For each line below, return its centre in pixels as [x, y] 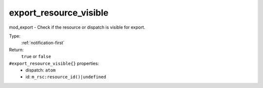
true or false [36, 56]
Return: [16, 50]
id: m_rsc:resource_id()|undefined [66, 77]
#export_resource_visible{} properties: [54, 63]
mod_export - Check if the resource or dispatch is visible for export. [77, 27]
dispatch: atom [41, 70]
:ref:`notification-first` [43, 43]
